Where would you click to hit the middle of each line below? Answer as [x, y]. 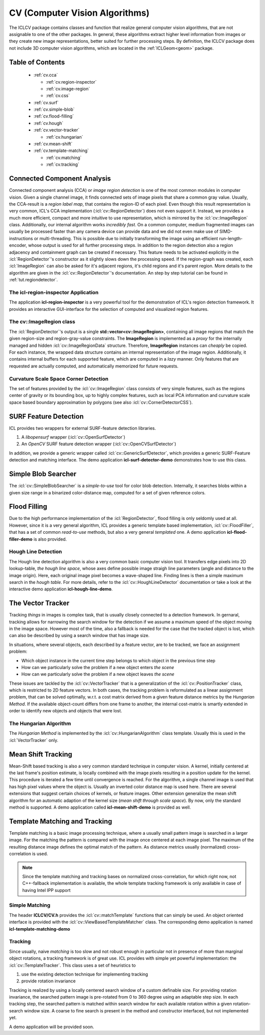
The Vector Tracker [39, 603]
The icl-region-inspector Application [54, 292]
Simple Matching [30, 905]
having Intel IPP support [46, 890]
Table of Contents [37, 62]
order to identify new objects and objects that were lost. [66, 711]
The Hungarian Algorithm [40, 724]
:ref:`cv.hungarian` [65, 137]
